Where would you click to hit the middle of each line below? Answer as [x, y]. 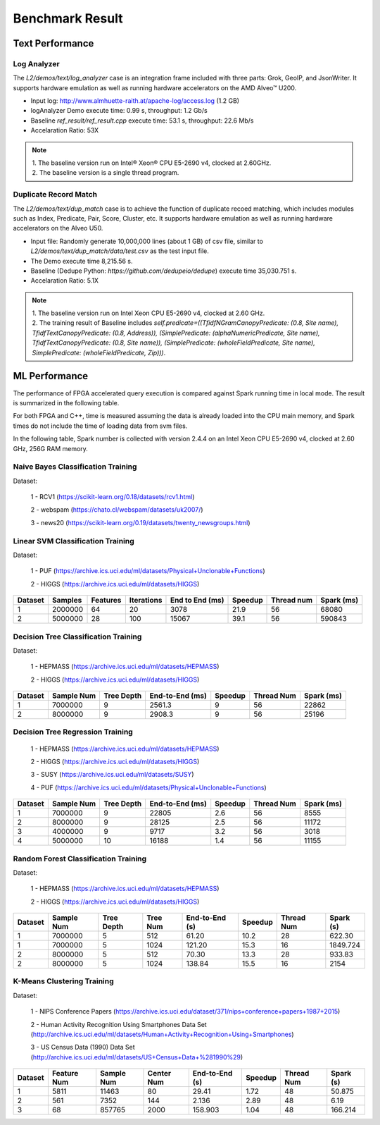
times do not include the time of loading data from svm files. [100, 426]
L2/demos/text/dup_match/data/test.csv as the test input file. [120, 251]
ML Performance [51, 376]
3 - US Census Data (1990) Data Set [83, 1047]
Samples [67, 601]
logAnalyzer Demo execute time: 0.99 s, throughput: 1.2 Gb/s [119, 111]
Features [106, 601]
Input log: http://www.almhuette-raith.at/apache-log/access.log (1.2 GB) [135, 101]
